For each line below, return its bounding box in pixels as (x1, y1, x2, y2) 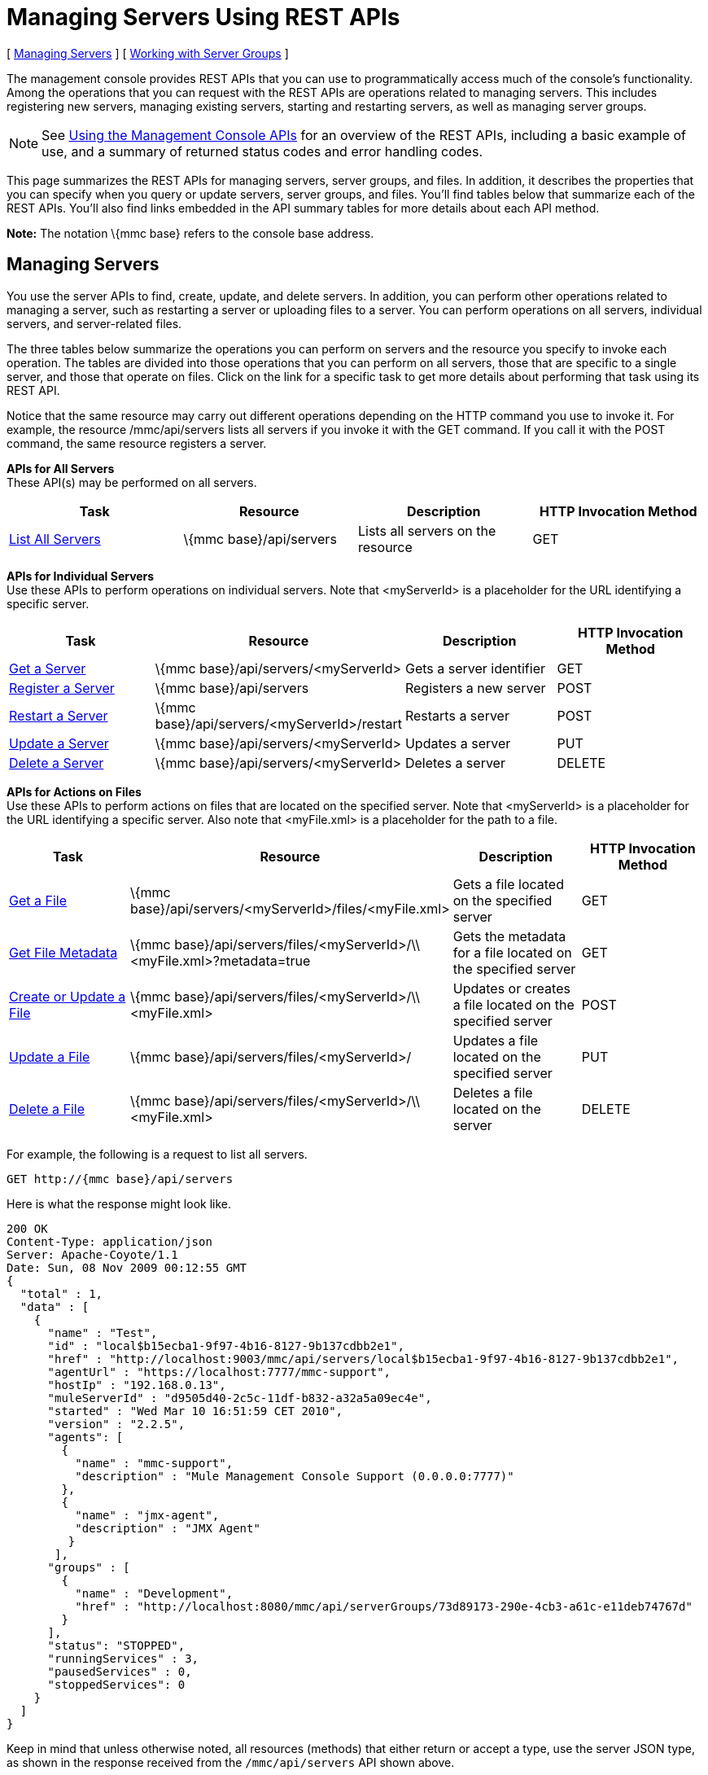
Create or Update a (9, 988, 126, 1005)
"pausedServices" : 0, (47, 1664, 192, 1678)
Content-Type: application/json (7, 1234, 212, 1248)
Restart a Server (9, 707, 108, 724)
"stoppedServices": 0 (47, 1677, 186, 1691)
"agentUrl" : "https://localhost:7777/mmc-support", (47, 1365, 391, 1378)
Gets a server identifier (404, 660, 546, 677)
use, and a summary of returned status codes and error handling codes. (42, 142, 483, 160)
